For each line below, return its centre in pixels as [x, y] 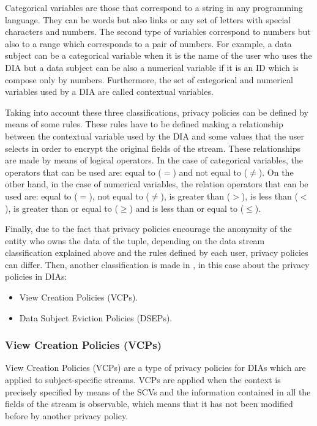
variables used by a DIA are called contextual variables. [109, 92]
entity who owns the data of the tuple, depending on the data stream [135, 240]
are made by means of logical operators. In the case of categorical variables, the [154, 160]
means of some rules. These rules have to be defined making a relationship [144, 124]
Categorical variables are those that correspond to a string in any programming [154, 7]
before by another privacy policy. [67, 415]
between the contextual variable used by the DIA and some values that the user [155, 136]
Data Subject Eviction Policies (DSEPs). [96, 317]
